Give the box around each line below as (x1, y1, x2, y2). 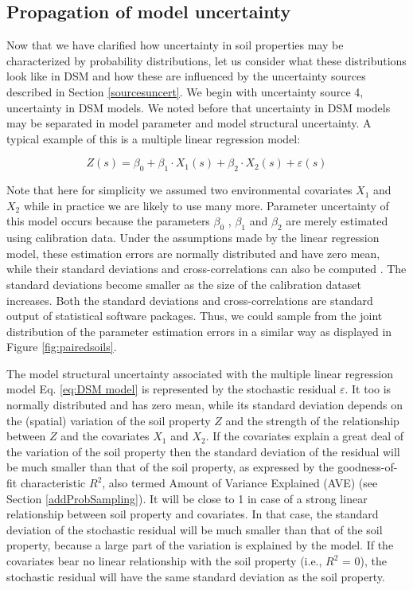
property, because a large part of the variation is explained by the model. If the (6, 537, 394, 553)
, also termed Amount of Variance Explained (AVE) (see (102, 475, 378, 491)
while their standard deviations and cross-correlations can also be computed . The (6, 260, 407, 277)
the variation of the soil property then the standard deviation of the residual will (6, 443, 400, 459)
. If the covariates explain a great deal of (205, 428, 403, 444)
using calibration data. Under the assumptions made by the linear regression (6, 229, 380, 246)
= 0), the (342, 553, 388, 569)
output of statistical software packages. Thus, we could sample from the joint (6, 307, 383, 324)
